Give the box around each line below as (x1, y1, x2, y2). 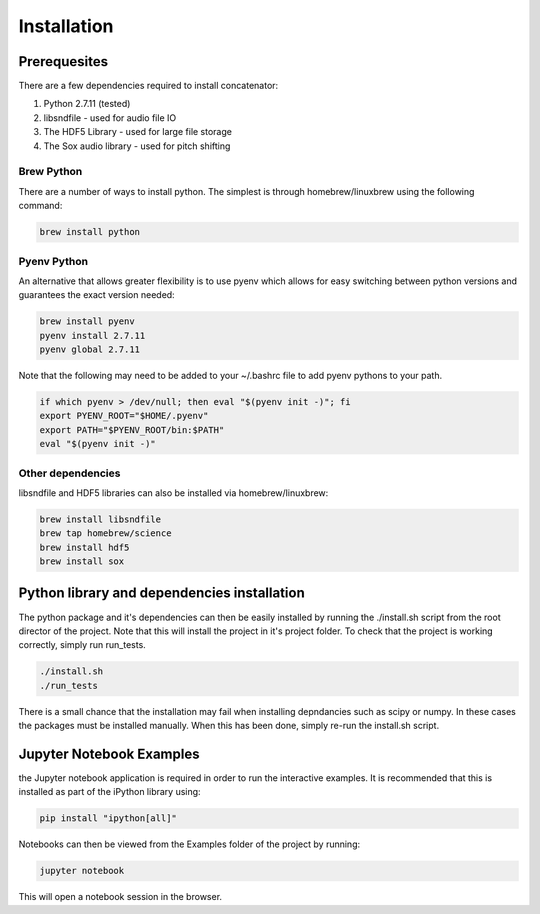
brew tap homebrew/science (39, 528, 172, 539)
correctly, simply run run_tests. (18, 639, 147, 651)
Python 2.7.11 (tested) (43, 98, 131, 110)
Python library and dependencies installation (18, 585, 305, 602)
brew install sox (39, 556, 125, 567)
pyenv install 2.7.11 (39, 330, 146, 341)
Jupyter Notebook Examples (18, 745, 200, 762)
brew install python (39, 226, 140, 238)
